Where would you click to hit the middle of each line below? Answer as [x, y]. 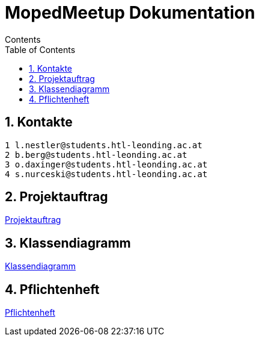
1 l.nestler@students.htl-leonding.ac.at [104, 145]
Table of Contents [40, 49]
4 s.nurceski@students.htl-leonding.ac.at [106, 174]
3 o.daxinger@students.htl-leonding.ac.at [106, 164]
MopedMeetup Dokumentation [130, 13]
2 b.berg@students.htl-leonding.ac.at [96, 155]
